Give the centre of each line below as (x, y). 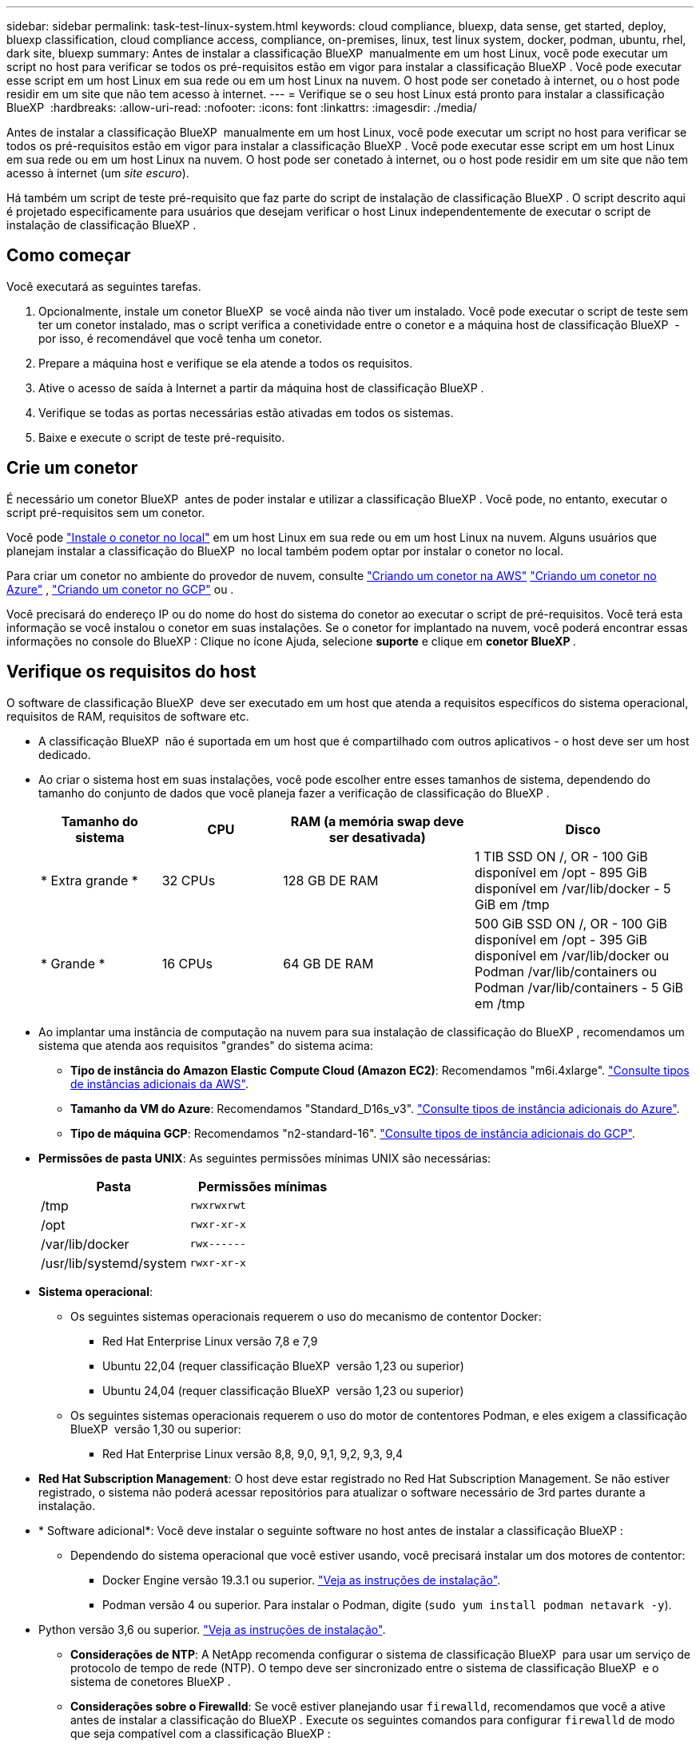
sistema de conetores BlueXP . (151, 1681)
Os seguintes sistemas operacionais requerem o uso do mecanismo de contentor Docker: (306, 1316)
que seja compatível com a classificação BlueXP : (201, 1733)
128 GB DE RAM (331, 880)
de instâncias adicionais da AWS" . (159, 1083)
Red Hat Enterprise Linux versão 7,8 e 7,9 (210, 1341)
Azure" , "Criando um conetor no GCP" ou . (120, 589)
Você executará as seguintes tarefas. (104, 286)
